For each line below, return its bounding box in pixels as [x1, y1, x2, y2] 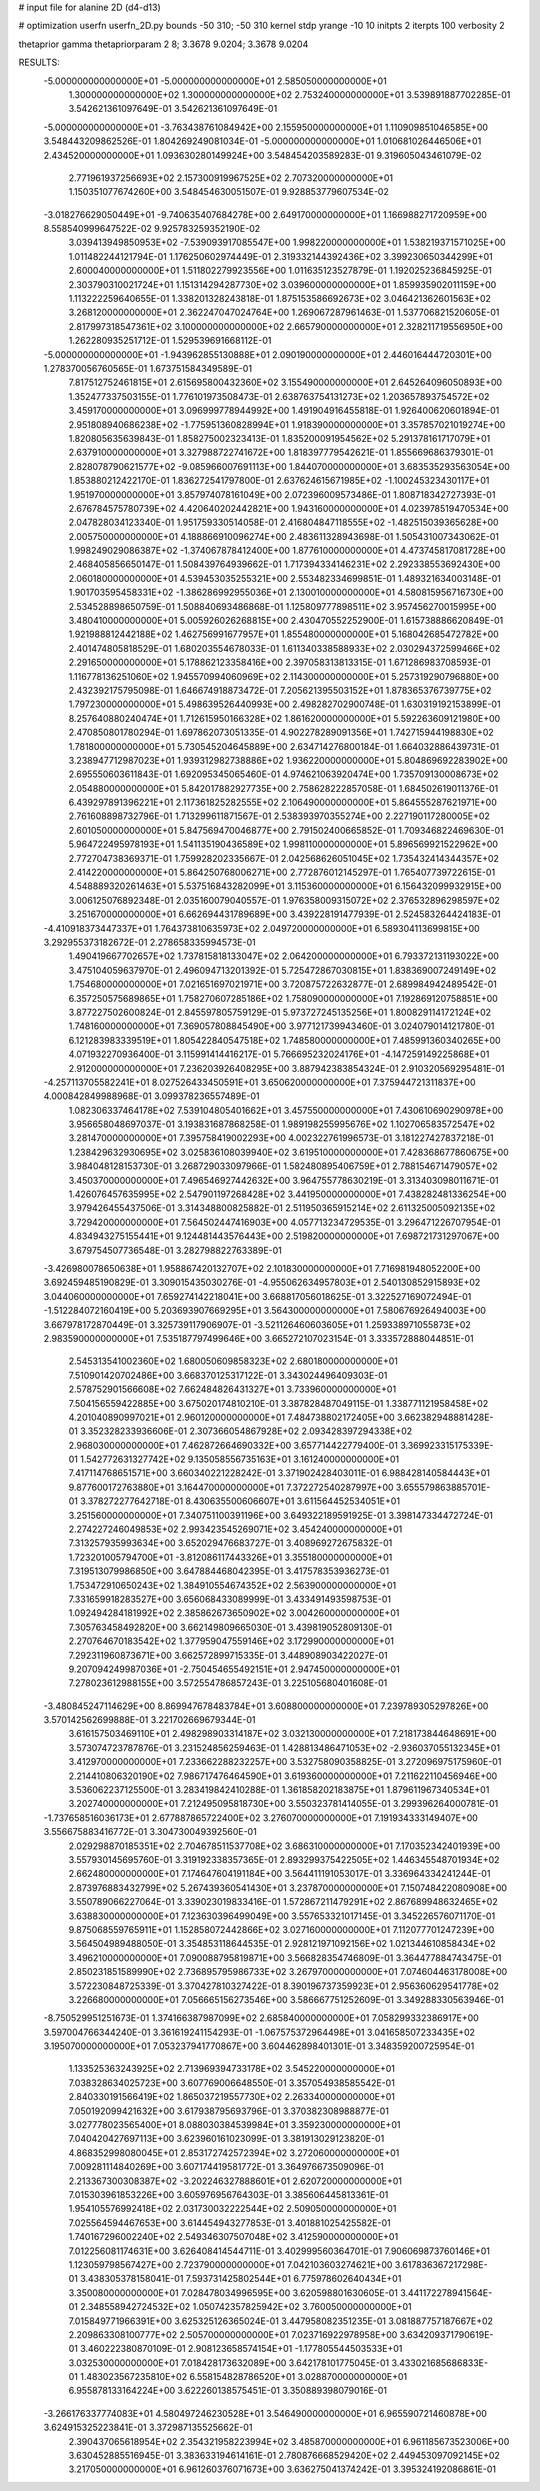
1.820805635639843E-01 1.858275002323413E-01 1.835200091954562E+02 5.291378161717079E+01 [68, 432, 491, 444]
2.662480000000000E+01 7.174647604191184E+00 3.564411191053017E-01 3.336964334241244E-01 [68, 1868, 491, 1880]
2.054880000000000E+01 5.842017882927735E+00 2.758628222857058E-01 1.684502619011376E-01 [68, 782, 499, 794]
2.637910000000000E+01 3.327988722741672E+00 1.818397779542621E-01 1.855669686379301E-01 [68, 446, 494, 459]
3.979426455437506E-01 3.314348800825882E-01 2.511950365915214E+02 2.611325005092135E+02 [68, 1202, 496, 1214]
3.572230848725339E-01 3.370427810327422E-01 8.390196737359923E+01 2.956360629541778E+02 [68, 1980, 500, 1992]
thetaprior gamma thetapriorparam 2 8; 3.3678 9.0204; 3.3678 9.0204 [18, 38, 309, 50]
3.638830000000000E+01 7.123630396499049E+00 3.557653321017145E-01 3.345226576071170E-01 [68, 1910, 496, 1922]
